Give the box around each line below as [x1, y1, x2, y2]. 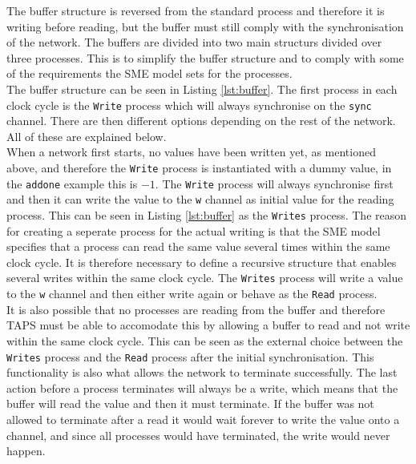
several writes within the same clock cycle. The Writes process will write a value [6, 269, 403, 286]
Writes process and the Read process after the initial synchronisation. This [6, 348, 374, 365]
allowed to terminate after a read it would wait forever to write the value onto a [6, 410, 400, 427]
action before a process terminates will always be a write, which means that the [6, 379, 398, 396]
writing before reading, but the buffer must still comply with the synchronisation [6, 18, 404, 34]
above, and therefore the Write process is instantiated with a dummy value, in [6, 159, 392, 176]
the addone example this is [6, 175, 138, 192]
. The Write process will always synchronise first [155, 175, 394, 192]
